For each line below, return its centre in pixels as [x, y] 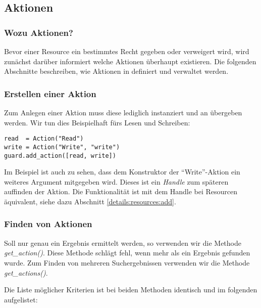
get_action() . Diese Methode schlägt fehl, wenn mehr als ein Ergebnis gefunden [127, 253]
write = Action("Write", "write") [62, 147]
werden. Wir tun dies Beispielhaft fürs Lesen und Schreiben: [97, 122]
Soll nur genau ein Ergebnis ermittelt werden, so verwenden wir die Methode [123, 243]
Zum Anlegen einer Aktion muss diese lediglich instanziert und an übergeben [123, 112]
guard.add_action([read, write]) [60, 156]
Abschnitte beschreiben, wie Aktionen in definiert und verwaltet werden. [116, 71]
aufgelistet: [21, 299]
